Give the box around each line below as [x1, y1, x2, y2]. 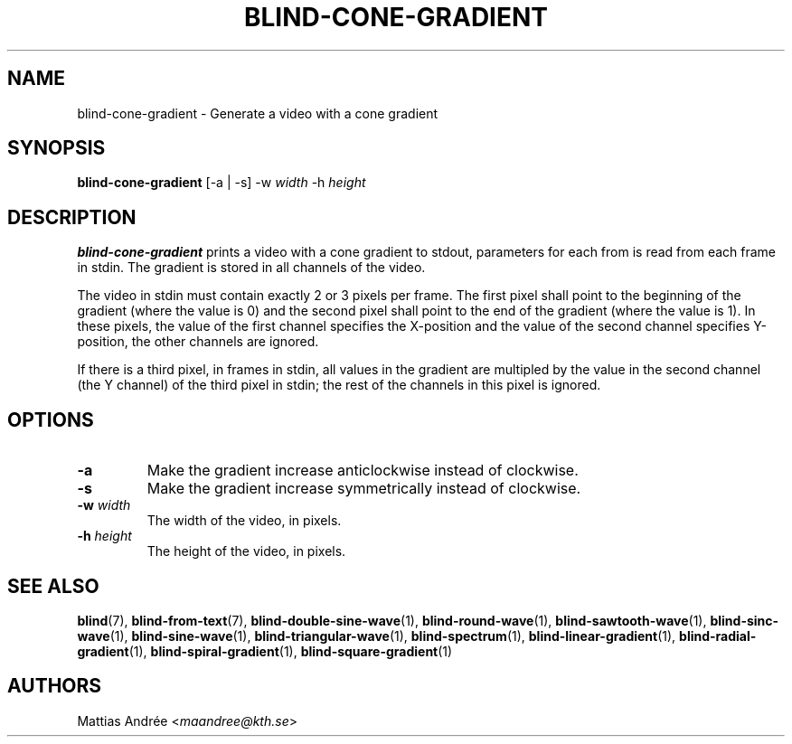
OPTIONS [7, 408, 94, 431]
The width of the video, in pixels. [146, 513, 342, 529]
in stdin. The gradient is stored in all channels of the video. [77, 259, 426, 276]
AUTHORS [7, 674, 102, 698]
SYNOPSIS [7, 137, 106, 160]
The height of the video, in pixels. [146, 543, 346, 560]
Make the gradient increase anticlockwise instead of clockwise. [146, 461, 579, 480]
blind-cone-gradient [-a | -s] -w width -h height [77, 174, 366, 191]
